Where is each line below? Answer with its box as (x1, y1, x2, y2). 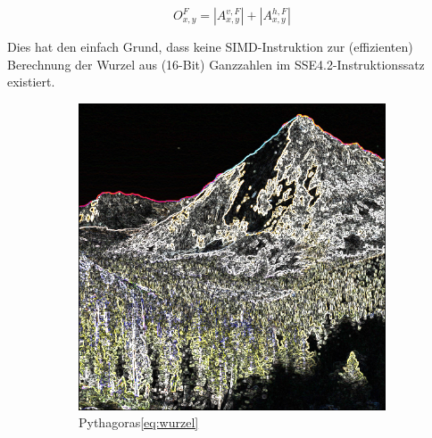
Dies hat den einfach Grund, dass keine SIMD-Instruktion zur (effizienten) (7, 37, 413, 55)
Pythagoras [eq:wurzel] (79, 413, 199, 432)
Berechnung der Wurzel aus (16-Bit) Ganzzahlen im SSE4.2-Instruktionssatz (7, 54, 425, 73)
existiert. (7, 72, 55, 91)
